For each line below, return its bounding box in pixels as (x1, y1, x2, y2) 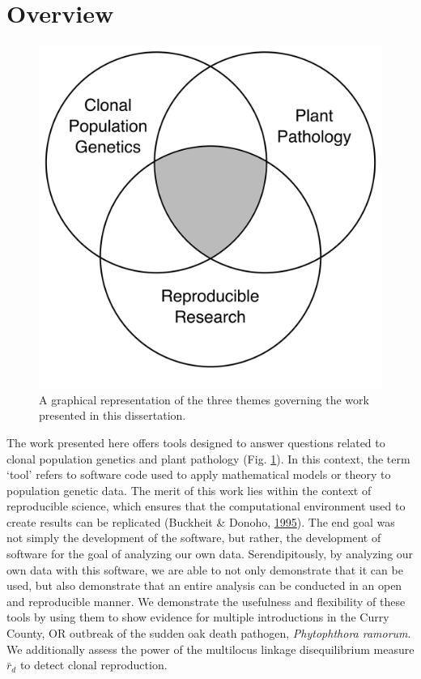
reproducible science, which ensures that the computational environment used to (6, 498, 406, 515)
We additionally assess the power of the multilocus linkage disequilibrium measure (6, 640, 415, 657)
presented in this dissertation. (39, 407, 186, 424)
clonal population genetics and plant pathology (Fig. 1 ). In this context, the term (6, 450, 410, 467)
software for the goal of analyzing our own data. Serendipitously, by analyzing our (6, 545, 414, 562)
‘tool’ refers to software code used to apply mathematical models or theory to (6, 466, 391, 483)
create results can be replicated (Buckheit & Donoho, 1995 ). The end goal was (6, 513, 395, 530)
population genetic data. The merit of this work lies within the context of (6, 481, 372, 498)
